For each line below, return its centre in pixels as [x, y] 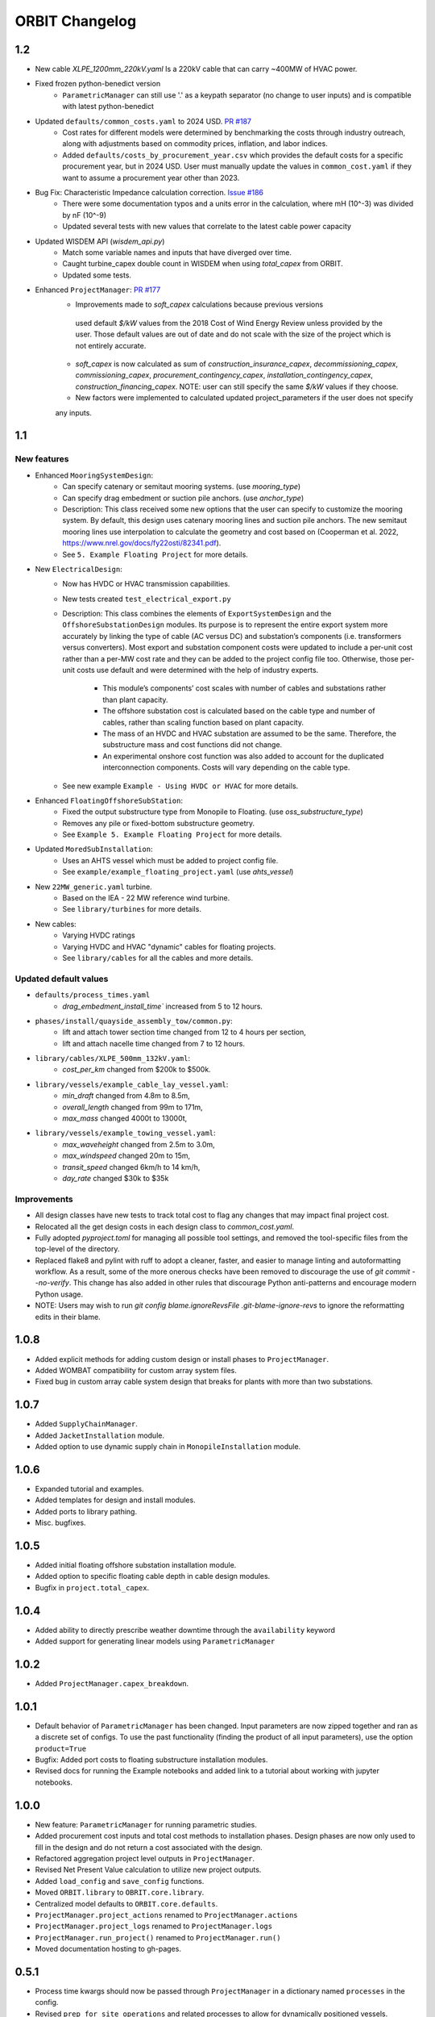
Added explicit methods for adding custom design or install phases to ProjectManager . [182, 1359]
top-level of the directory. [77, 1249]
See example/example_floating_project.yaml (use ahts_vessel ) [178, 872]
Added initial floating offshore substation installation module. [136, 1565]
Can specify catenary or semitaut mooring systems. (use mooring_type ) [182, 487]
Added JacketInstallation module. [100, 1435]
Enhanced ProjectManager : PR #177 [98, 290]
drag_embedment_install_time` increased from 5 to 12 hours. [163, 1006]
